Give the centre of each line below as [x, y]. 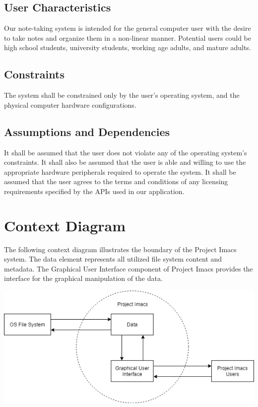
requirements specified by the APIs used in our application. [94, 191]
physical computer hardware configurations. [70, 104]
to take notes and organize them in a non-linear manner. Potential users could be [128, 37]
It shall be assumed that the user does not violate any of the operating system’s [126, 152]
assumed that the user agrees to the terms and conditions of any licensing [116, 181]
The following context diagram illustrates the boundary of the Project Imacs [120, 249]
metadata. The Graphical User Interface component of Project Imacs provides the [129, 268]
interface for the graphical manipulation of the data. [83, 278]
